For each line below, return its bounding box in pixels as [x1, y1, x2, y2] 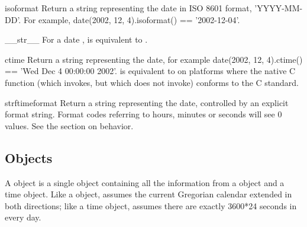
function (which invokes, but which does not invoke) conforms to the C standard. [5, 76, 299, 88]
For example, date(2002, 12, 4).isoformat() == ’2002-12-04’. [23, 13, 240, 25]
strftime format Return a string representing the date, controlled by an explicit [5, 96, 289, 108]
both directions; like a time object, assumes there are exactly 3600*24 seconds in [5, 199, 297, 212]
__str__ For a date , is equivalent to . [5, 33, 148, 46]
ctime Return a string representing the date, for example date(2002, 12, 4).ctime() [5, 53, 303, 65]
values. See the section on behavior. [5, 119, 134, 132]
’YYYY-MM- [254, 2, 303, 14]
